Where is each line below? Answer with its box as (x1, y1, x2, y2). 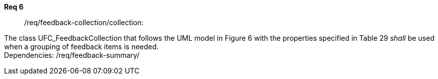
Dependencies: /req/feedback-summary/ (4, 51, 140, 59)
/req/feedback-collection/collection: (24, 18, 144, 27)
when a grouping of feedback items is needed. (4, 42, 159, 51)
